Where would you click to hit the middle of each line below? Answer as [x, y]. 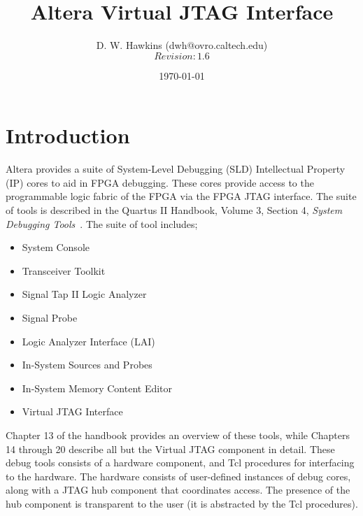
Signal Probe [50, 317]
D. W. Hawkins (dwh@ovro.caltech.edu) [182, 45]
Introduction [68, 135]
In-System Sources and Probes [87, 365]
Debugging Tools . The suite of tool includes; [102, 223]
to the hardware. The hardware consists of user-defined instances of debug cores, [178, 476]
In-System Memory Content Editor [97, 388]
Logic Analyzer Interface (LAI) [88, 341]
